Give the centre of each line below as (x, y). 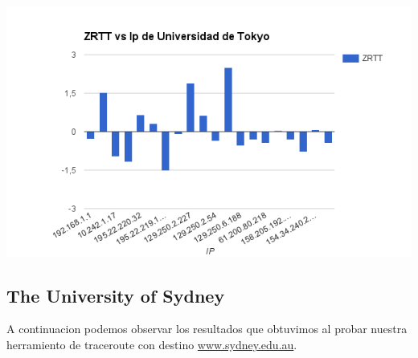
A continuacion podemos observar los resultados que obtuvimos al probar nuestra (207, 329)
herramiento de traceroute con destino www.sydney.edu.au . (152, 345)
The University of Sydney (116, 295)
